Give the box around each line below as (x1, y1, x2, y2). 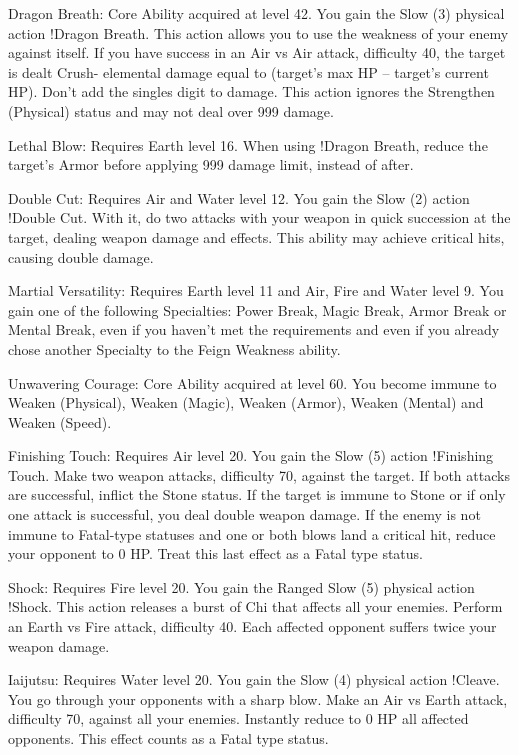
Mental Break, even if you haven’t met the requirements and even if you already (8, 319, 500, 340)
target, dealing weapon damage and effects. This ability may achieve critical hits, (8, 226, 505, 247)
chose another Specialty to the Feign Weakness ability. (8, 338, 341, 359)
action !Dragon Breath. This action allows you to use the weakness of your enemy (8, 22, 509, 43)
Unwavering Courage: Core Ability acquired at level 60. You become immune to (8, 372, 497, 393)
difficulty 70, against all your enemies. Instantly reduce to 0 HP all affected (8, 708, 469, 729)
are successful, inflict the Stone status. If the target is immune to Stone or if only (8, 484, 506, 505)
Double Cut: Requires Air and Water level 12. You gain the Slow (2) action (8, 187, 470, 208)
